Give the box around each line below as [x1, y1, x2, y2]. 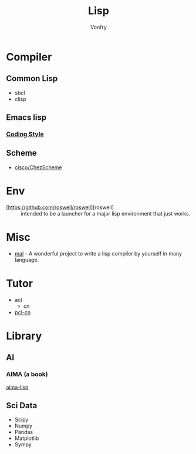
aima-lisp [6, 384, 29, 391]
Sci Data [6, 401, 38, 411]
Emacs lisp [6, 113, 47, 123]
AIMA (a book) [6, 370, 48, 378]
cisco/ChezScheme [14, 163, 63, 171]
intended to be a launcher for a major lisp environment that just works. [21, 210, 191, 217]
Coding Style [6, 130, 44, 139]
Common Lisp [6, 73, 58, 83]
